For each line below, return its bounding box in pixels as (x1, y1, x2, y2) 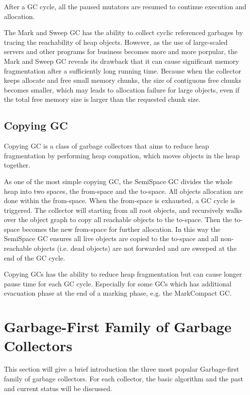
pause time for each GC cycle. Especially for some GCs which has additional (4, 278, 232, 288)
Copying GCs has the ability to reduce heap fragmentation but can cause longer (4, 269, 242, 279)
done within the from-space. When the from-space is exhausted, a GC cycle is (4, 195, 235, 206)
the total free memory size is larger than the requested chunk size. (4, 94, 200, 104)
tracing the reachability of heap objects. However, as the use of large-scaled (4, 37, 228, 47)
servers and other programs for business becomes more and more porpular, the (4, 46, 238, 56)
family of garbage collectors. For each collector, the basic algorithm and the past (4, 373, 243, 383)
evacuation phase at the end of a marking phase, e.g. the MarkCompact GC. (4, 288, 232, 298)
